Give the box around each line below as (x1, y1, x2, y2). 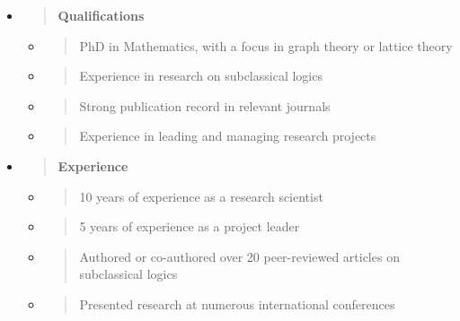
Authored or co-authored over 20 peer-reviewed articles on (79, 247, 400, 265)
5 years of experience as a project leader (79, 217, 300, 236)
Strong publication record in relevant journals (79, 96, 331, 115)
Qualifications (57, 6, 145, 24)
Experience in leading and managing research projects (79, 126, 376, 145)
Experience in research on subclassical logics (79, 66, 323, 85)
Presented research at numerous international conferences (79, 294, 395, 313)
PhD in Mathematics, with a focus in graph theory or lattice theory (79, 36, 453, 55)
